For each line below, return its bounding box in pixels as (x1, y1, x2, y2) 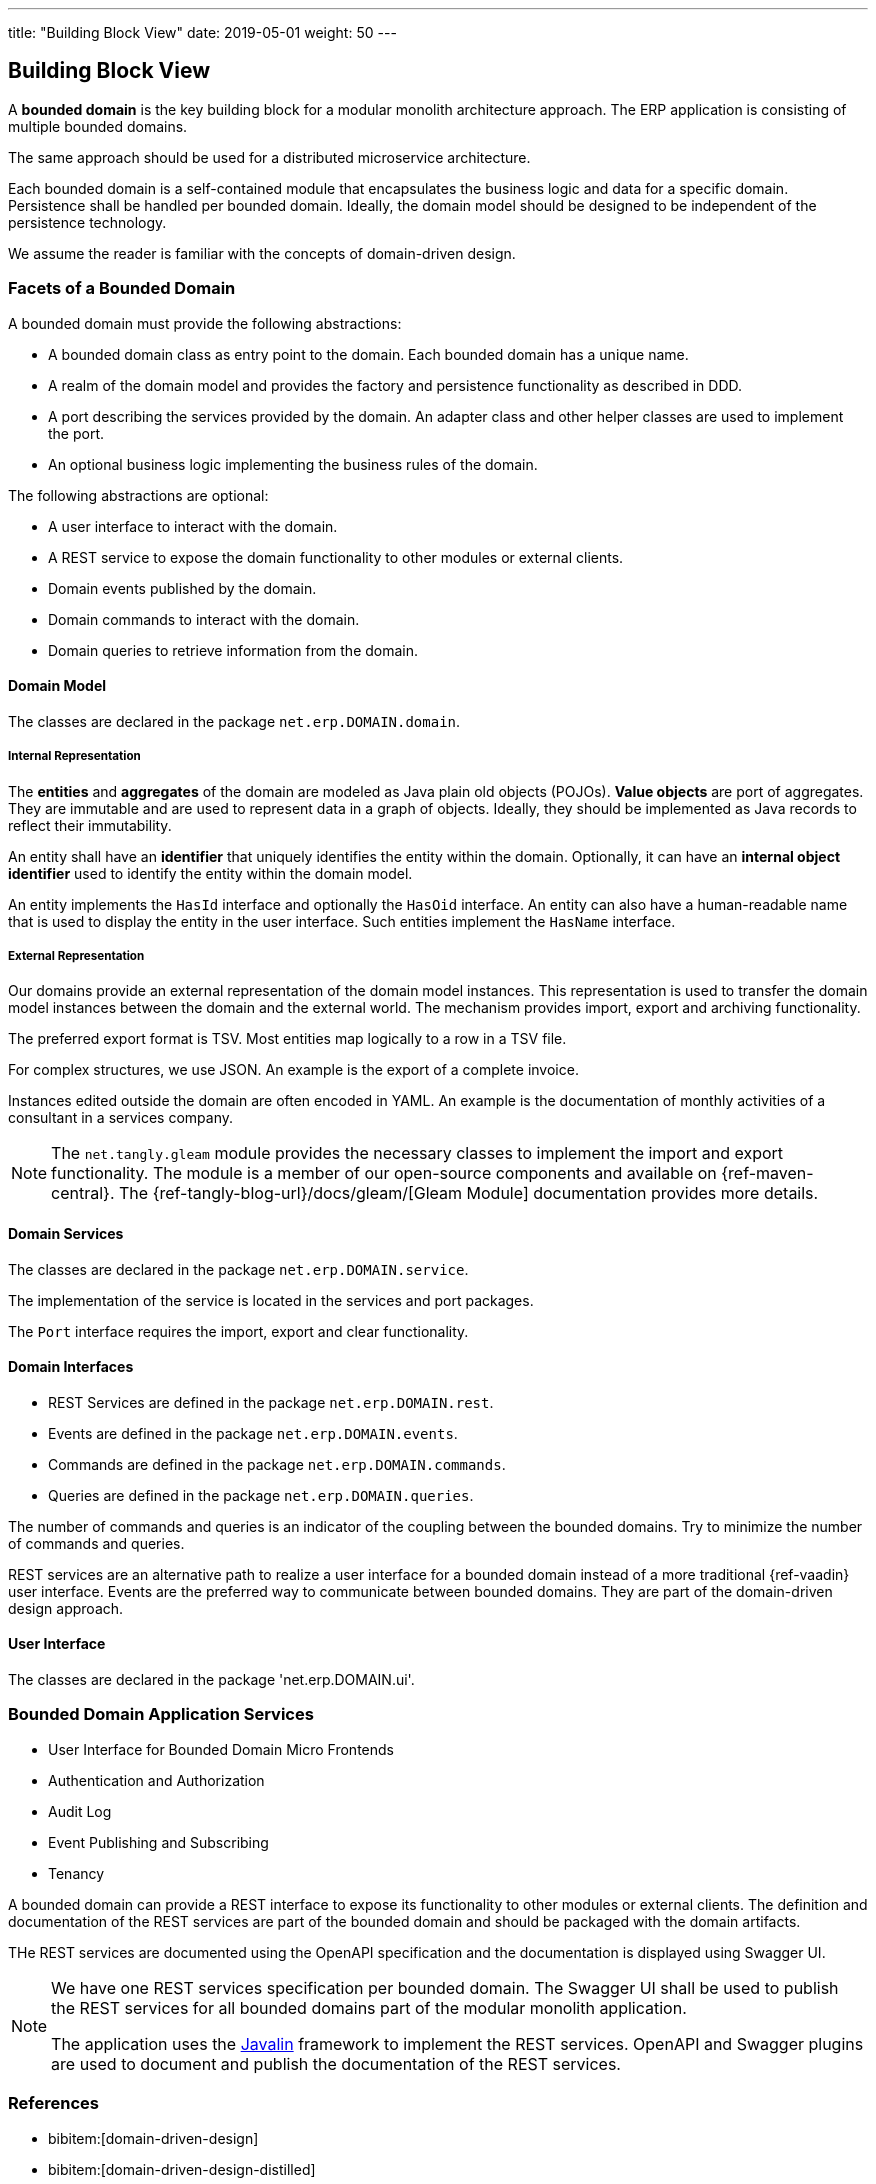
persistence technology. (8, 213, 167, 231)
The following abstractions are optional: (8, 486, 269, 504)
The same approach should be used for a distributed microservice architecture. (8, 148, 531, 166)
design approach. (8, 1599, 124, 1617)
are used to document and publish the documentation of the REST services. (51, 2053, 621, 2074)
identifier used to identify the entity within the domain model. (8, 864, 413, 882)
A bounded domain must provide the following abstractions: (8, 314, 402, 332)
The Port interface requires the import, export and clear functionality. (8, 1322, 469, 1340)
